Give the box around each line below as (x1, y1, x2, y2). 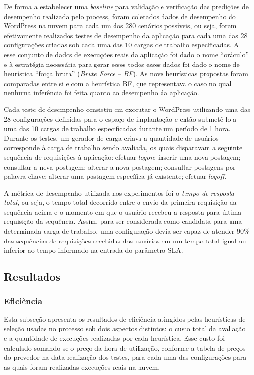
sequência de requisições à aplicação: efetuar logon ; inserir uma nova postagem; (4, 152, 241, 162)
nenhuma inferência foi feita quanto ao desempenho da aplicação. (4, 88, 199, 98)
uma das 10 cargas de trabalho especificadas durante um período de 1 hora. (4, 123, 231, 133)
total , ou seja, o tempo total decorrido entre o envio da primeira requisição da (4, 197, 237, 207)
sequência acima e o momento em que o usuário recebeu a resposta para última (4, 206, 242, 217)
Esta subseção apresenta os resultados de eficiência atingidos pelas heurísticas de (4, 313, 246, 324)
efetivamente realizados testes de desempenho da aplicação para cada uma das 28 (4, 30, 248, 40)
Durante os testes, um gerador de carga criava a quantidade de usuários (4, 132, 219, 143)
